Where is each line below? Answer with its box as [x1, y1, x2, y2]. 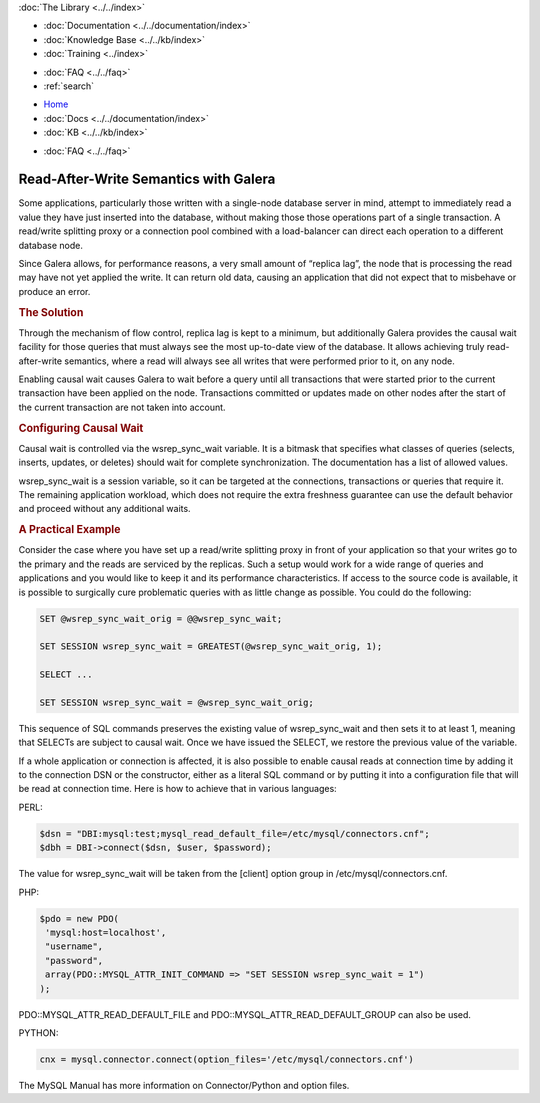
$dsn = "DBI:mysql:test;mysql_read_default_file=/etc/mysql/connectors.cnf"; [39, 828, 430, 839]
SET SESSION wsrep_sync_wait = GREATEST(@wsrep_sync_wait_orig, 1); [39, 641, 383, 652]
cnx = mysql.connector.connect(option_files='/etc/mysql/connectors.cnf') [39, 1053, 415, 1065]
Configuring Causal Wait [18, 421, 144, 435]
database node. [18, 239, 84, 251]
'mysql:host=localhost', [45, 926, 167, 938]
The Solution [18, 305, 84, 319]
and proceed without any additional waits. [18, 503, 191, 515]
